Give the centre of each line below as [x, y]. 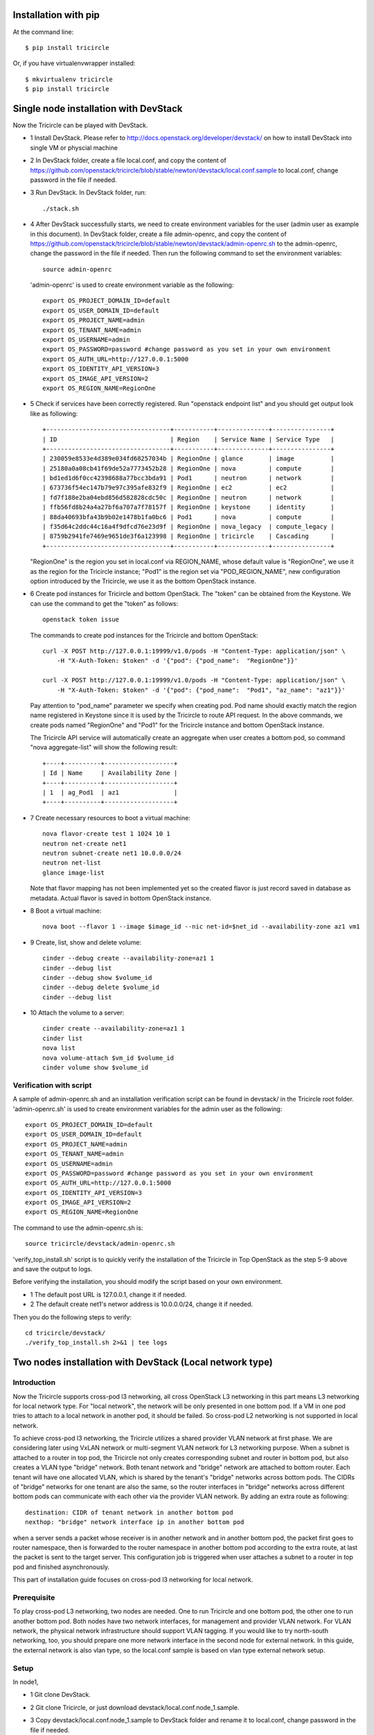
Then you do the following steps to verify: [72, 1317]
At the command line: [43, 32]
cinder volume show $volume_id [96, 1068]
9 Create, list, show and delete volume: [86, 942]
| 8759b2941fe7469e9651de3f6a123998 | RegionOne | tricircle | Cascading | [189, 536]
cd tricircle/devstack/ [65, 1333]
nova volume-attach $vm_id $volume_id [108, 1058]
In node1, [26, 1682]
